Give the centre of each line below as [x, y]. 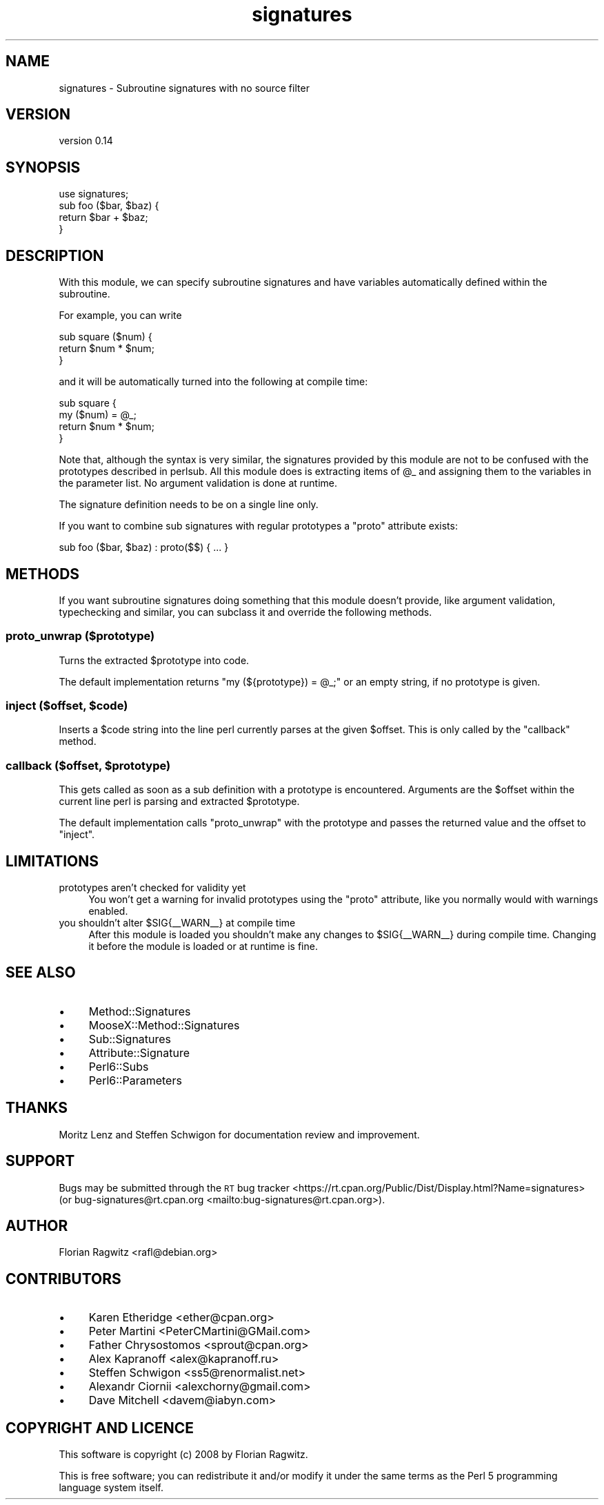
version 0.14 [86, 141]
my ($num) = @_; [98, 415]
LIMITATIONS [52, 861]
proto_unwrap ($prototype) [80, 636]
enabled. [108, 911]
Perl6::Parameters [135, 1080]
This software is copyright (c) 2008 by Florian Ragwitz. [183, 1455]
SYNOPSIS [43, 167]
